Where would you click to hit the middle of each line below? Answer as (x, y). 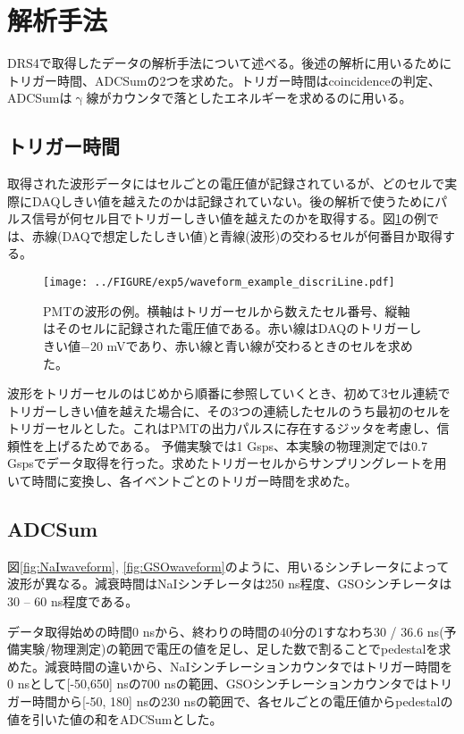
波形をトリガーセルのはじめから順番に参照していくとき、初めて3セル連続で (229, 393)
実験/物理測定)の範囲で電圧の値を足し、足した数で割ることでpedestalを (229, 649)
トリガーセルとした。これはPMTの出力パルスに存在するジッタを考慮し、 (222, 428)
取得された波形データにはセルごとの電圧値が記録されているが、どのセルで (226, 183)
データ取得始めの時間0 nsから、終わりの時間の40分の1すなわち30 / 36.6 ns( (226, 631)
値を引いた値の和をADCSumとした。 (115, 718)
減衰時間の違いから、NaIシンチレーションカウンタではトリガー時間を (249, 666)
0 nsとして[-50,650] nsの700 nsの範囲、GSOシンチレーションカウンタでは (218, 684)
